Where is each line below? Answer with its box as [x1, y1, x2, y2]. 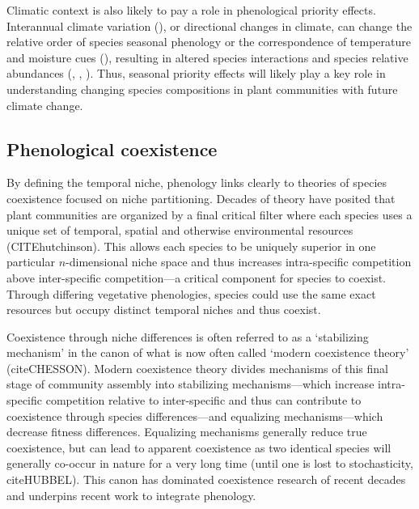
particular [6, 253, 55, 270]
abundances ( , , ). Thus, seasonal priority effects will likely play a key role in [6, 65, 386, 82]
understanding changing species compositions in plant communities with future [6, 80, 398, 97]
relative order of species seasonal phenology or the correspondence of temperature [6, 33, 412, 50]
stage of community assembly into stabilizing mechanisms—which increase [6, 375, 375, 392]
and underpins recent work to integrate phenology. [6, 486, 256, 503]
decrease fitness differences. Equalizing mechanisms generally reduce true [6, 423, 367, 440]
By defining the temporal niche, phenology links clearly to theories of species [6, 174, 387, 191]
